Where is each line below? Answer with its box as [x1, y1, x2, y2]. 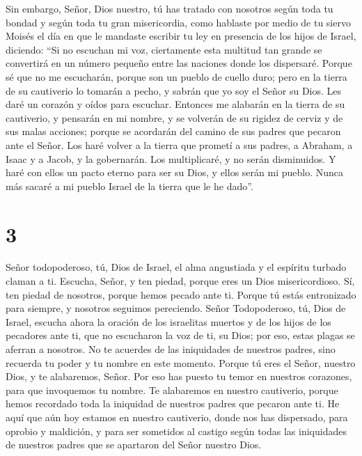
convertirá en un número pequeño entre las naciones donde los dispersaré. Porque [6, 56, 352, 70]
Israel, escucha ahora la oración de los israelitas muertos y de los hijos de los [6, 314, 331, 329]
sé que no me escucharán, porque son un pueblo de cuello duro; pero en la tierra [6, 69, 347, 84]
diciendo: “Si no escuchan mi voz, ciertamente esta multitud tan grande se [6, 42, 322, 56]
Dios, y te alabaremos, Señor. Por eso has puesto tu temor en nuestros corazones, [6, 369, 352, 384]
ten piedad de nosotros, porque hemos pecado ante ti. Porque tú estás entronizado [6, 287, 356, 301]
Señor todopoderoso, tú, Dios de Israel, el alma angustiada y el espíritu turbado [6, 260, 347, 274]
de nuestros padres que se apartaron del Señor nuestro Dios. [6, 437, 262, 452]
